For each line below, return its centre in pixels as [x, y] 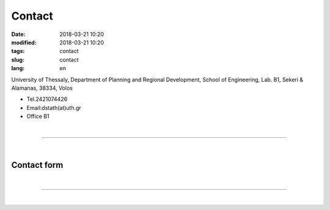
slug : [18, 60]
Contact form [37, 165]
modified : [24, 42]
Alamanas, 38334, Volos [42, 88]
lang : [18, 68]
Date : [18, 34]
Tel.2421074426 [47, 99]
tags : [18, 51]
